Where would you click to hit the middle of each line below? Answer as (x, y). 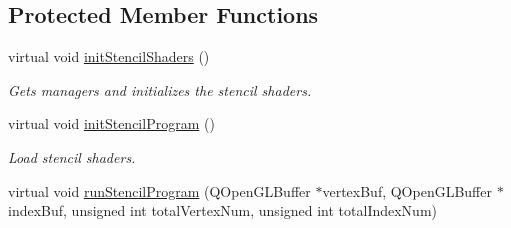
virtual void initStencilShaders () (109, 56)
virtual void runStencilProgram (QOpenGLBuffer (159, 190)
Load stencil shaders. (72, 156)
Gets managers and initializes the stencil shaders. (160, 89)
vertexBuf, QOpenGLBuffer (407, 190)
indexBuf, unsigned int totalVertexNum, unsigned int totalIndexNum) (223, 210)
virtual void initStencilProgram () (111, 123)
